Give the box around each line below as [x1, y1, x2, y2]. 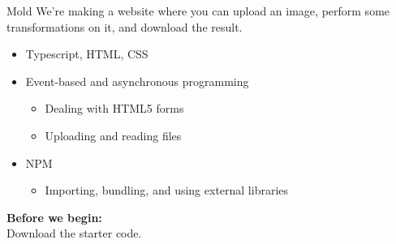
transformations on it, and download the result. [6, 18, 243, 35]
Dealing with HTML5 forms [45, 100, 184, 117]
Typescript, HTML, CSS [25, 45, 148, 62]
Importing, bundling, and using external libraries [45, 182, 289, 199]
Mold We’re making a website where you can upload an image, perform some [6, 2, 390, 19]
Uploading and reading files [45, 126, 182, 143]
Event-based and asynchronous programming [25, 72, 249, 89]
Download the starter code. [6, 225, 142, 242]
